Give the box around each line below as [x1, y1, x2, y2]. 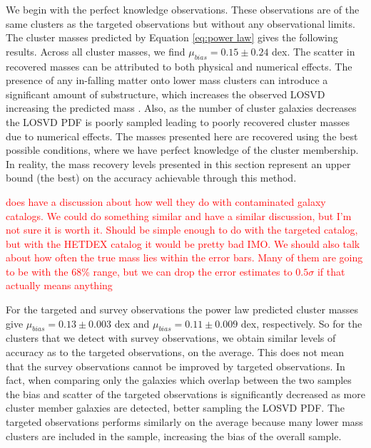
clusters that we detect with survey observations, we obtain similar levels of [6, 330, 336, 345]
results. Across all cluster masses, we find [6, 43, 185, 58]
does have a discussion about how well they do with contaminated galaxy [6, 194, 326, 209]
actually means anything [6, 278, 113, 293]
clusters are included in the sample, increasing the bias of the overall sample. [6, 428, 342, 443]
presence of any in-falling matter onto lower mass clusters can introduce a [6, 73, 328, 88]
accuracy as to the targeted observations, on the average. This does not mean [6, 345, 345, 360]
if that [317, 264, 345, 278]
